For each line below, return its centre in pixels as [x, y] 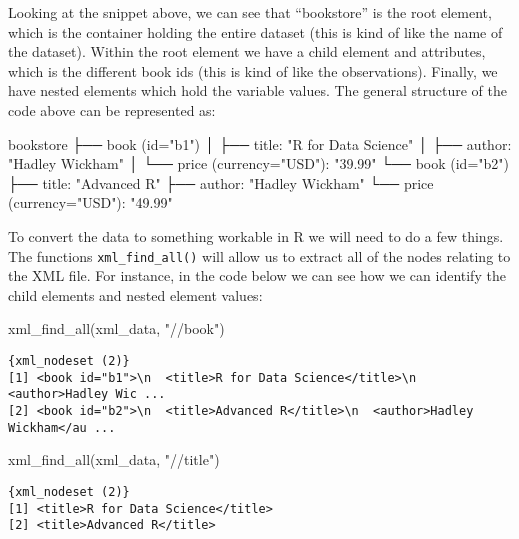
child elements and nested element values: [135, 294]
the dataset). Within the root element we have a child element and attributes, [247, 51]
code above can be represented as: [112, 109]
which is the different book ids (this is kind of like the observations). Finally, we [253, 70]
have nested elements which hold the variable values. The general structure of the [257, 90]
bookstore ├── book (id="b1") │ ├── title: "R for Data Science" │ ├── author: [260, 143]
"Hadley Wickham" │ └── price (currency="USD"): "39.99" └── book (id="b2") [258, 163]
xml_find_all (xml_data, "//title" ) [114, 459]
